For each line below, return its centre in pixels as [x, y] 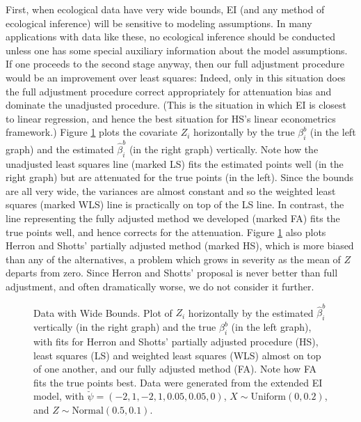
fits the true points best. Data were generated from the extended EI [178, 382]
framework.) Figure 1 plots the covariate [91, 132]
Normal [88, 411]
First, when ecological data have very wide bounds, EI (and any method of [165, 9]
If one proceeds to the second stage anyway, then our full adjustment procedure [175, 64]
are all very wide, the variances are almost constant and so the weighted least [171, 190]
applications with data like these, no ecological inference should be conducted [170, 37]
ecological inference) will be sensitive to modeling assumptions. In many [159, 23]
